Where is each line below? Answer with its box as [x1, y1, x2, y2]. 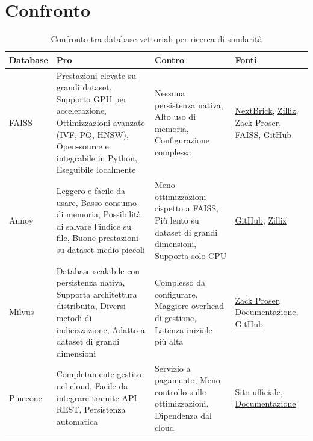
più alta [154, 335, 184, 348]
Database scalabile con [56, 264, 140, 277]
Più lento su [154, 213, 199, 226]
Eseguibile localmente [56, 163, 136, 176]
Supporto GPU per [56, 92, 127, 105]
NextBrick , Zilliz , [235, 104, 299, 117]
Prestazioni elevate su [56, 69, 136, 81]
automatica [56, 414, 98, 427]
